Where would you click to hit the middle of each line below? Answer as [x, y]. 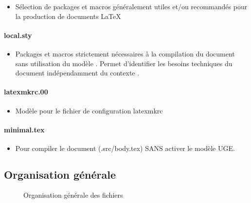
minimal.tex [24, 129]
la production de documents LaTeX [68, 16]
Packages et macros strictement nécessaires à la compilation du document [125, 53]
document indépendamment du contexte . [77, 73]
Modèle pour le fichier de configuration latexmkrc [89, 110]
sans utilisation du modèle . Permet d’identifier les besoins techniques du [124, 63]
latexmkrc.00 [26, 92]
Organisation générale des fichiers [73, 194]
